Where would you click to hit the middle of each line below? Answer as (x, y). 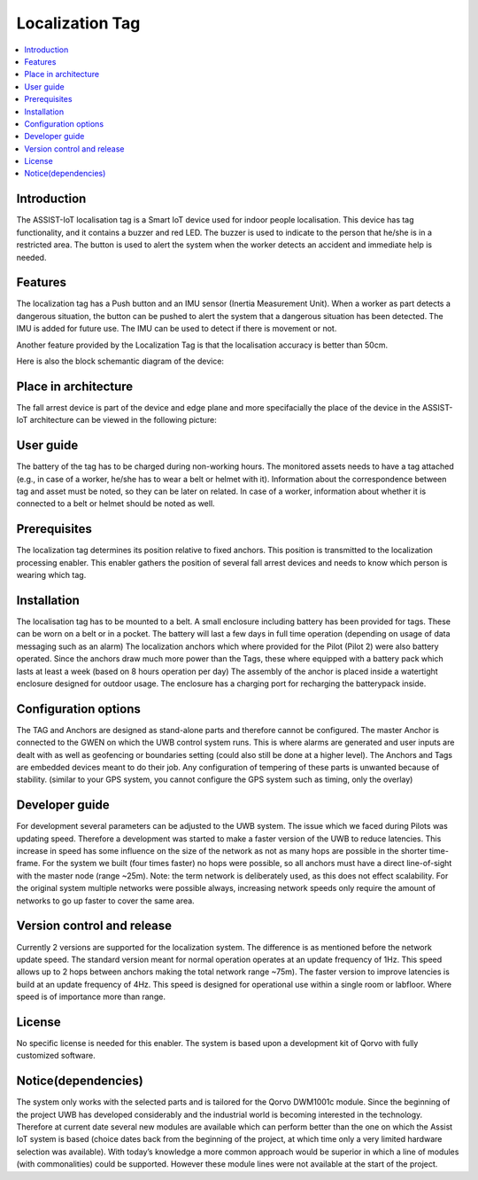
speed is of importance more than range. (91, 996)
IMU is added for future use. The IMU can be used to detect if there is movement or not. (177, 329)
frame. (28, 864)
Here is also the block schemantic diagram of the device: (120, 361)
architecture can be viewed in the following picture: (123, 420)
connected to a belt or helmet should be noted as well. (116, 504)
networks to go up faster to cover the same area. (105, 901)
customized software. (56, 1056)
